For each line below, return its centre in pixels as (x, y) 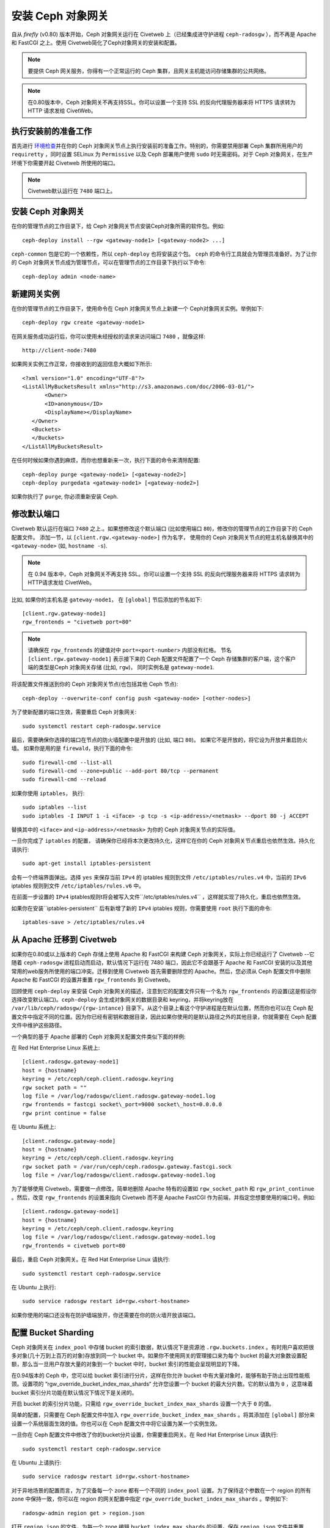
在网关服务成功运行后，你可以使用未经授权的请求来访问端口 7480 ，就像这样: (108, 336)
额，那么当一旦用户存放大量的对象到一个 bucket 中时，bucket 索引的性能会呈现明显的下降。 (127, 1364)
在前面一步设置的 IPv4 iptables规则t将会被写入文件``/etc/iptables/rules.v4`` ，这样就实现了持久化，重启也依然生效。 (158, 897)
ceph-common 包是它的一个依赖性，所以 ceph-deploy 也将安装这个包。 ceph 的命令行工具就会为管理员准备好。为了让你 (164, 254)
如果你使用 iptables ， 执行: (48, 793)
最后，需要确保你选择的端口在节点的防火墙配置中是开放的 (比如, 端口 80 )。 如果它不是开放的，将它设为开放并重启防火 (159, 740)
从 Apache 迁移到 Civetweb (64, 939)
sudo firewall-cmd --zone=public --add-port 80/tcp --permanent (121, 771)
